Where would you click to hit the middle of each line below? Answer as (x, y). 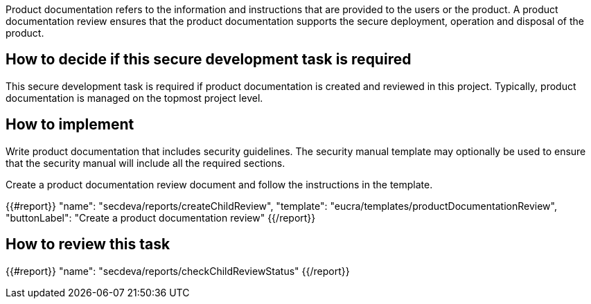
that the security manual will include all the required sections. (145, 163)
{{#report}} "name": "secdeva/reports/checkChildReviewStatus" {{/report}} (178, 271)
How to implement (70, 125)
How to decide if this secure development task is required (209, 60)
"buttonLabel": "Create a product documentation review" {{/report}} (161, 217)
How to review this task (88, 244)
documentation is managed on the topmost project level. (134, 98)
